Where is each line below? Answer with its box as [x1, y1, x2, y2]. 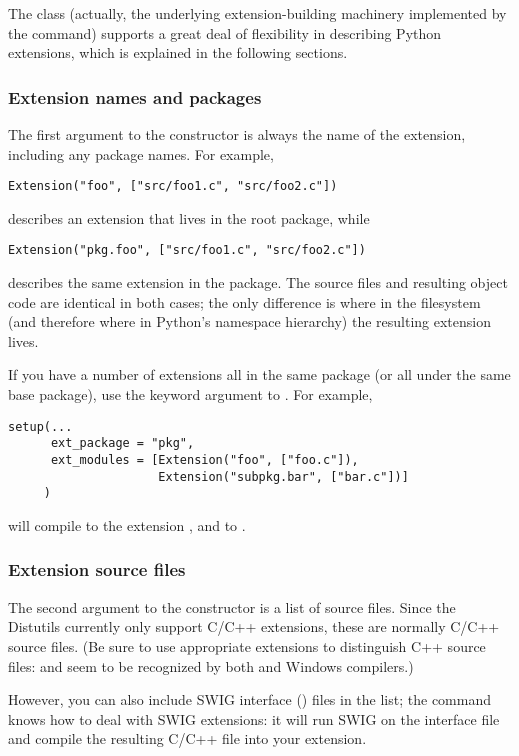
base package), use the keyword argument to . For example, [8, 384, 373, 405]
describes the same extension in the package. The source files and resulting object [8, 272, 508, 293]
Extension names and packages [8, 84, 262, 109]
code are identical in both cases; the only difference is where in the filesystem [8, 291, 481, 312]
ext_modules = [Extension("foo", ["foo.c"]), [50, 452, 359, 467]
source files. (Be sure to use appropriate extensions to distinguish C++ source [8, 635, 486, 656]
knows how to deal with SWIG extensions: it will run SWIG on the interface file [8, 708, 500, 729]
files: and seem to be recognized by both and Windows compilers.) [8, 655, 414, 676]
